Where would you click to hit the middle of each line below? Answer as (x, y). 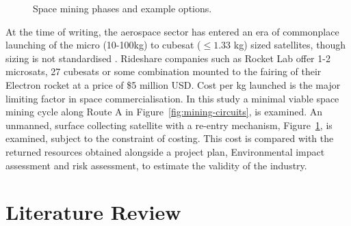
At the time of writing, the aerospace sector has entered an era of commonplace (172, 31)
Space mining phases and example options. (122, 8)
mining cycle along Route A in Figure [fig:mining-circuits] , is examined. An (164, 112)
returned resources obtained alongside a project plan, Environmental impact (165, 151)
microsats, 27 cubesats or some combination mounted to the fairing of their (164, 71)
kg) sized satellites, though (289, 45)
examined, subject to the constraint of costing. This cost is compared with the (170, 138)
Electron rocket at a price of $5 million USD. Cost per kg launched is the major (173, 84)
